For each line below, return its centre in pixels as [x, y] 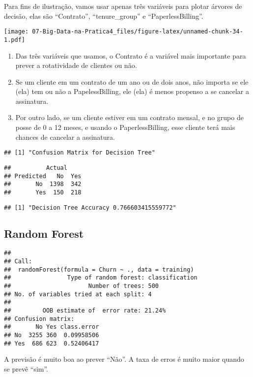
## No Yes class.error [52, 327]
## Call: [18, 262]
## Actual [36, 168]
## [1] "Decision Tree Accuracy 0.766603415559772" [90, 207]
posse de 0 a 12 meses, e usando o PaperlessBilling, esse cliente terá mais [125, 127]
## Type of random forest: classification [101, 278]
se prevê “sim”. [26, 368]
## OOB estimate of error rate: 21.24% [85, 310]
